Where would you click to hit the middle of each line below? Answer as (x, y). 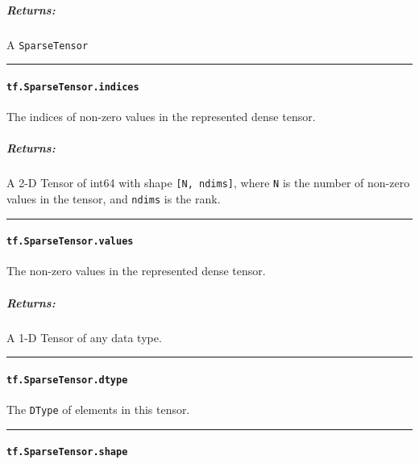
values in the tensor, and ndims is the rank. (114, 198)
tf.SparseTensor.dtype (67, 380)
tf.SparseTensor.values (70, 242)
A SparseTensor (48, 44)
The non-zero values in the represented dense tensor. (136, 271)
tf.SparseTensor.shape (67, 452)
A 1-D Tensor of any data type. (84, 337)
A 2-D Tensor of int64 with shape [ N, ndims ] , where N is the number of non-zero (208, 183)
